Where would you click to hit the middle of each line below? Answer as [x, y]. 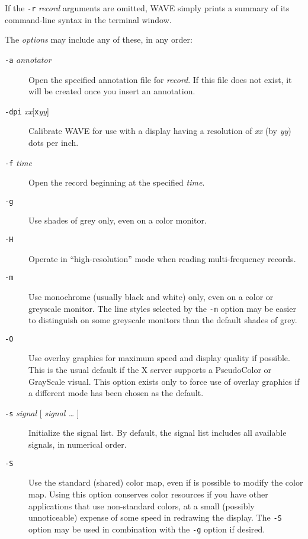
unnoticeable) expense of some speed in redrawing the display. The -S [155, 517]
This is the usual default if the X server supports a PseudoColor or [150, 370]
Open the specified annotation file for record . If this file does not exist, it [160, 79]
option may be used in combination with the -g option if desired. [147, 529]
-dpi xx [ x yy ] [27, 111]
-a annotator [28, 59]
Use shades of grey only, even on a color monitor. [118, 220]
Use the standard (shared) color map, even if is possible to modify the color [166, 482]
